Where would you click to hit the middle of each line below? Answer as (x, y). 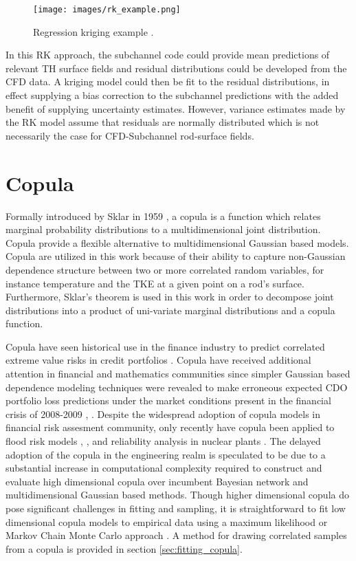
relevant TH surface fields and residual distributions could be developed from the (176, 68)
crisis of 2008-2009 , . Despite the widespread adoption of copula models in (163, 414)
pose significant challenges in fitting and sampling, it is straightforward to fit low (176, 508)
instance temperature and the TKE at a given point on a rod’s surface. (155, 283)
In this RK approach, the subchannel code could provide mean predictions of (168, 55)
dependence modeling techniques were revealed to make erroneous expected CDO (177, 387)
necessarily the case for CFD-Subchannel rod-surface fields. (130, 135)
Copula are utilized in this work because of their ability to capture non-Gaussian (176, 256)
